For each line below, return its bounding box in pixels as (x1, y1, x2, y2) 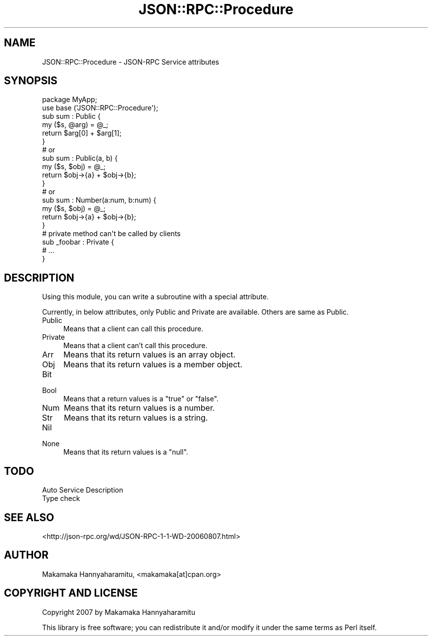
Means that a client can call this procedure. (63, 324, 204, 333)
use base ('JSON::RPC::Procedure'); (42, 104, 158, 112)
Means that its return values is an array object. (63, 350, 236, 360)
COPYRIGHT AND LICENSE (4, 587, 138, 600)
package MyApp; (42, 95, 97, 104)
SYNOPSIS (4, 74, 58, 87)
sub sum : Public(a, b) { (42, 154, 118, 163)
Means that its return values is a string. (64, 413, 208, 423)
